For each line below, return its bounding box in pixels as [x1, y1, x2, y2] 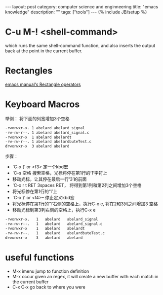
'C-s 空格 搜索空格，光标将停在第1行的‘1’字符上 [12, 170, 108, 176]
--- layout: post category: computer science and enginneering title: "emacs [5, 4, 159, 9]
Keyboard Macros [5, 99, 80, 110]
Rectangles [5, 65, 53, 76]
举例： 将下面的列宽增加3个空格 [5, 115, 70, 121]
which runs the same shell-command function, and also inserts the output [5, 42, 156, 48]
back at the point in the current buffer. [5, 48, 82, 54]
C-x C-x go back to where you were [12, 284, 85, 290]
